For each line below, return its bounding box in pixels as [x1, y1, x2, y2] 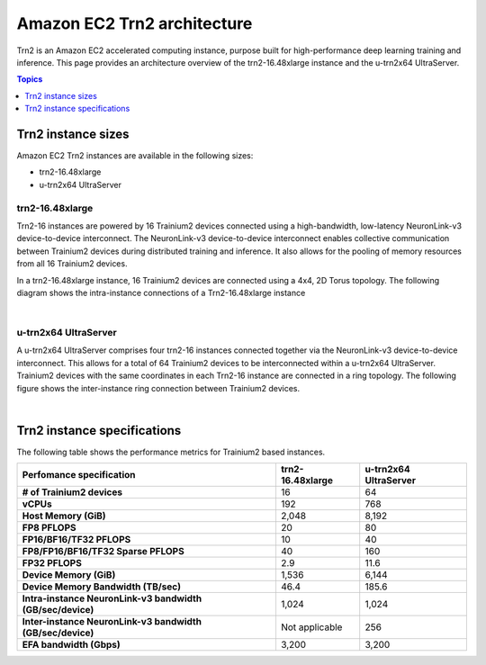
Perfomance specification [22, 469, 136, 481]
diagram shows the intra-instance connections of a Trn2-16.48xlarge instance [16, 287, 306, 298]
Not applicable [280, 621, 343, 634]
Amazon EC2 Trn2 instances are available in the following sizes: [16, 150, 254, 161]
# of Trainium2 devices [22, 486, 123, 499]
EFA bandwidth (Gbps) [22, 639, 121, 652]
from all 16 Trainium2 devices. [16, 258, 128, 269]
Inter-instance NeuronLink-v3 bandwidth [22, 616, 202, 628]
